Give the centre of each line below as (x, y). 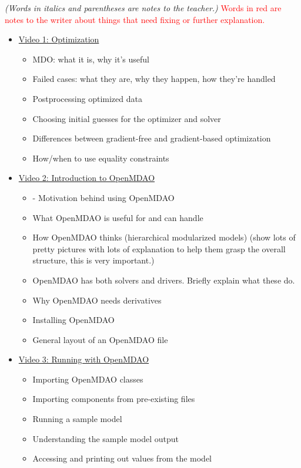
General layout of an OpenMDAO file (100, 339)
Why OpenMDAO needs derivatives (97, 300)
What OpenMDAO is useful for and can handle (118, 217)
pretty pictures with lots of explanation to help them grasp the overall (159, 248)
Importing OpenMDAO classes (88, 379)
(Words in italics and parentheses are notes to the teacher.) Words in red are (143, 8)
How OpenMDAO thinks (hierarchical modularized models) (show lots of (164, 237)
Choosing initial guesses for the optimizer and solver (127, 118)
